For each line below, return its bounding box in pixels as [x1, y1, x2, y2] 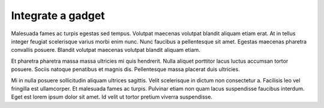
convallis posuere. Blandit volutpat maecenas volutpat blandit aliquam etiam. [11, 47, 200, 54]
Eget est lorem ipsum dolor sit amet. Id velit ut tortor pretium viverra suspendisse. [11, 93, 213, 101]
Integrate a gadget [11, 9, 105, 22]
